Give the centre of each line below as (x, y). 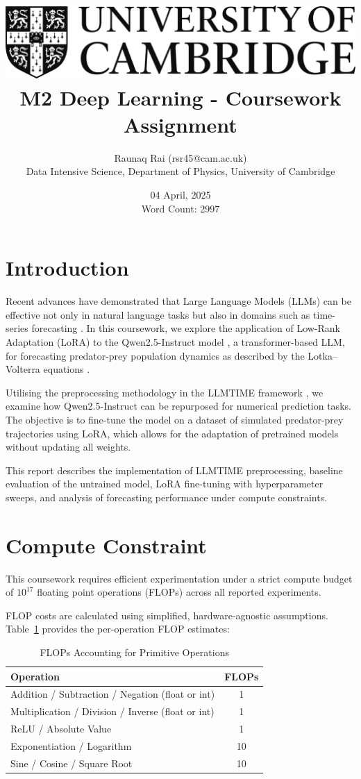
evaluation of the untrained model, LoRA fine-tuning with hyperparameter (165, 484)
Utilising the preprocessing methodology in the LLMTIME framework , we (165, 392)
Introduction (67, 268)
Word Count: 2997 (180, 208)
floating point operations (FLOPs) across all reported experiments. (179, 592)
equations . (67, 369)
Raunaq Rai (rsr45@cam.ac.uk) (180, 157)
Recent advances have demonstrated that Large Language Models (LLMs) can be (178, 301)
